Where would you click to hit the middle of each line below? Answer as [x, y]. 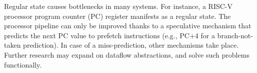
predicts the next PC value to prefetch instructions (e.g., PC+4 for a [109, 35]
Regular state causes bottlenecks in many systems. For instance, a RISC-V [118, 6]
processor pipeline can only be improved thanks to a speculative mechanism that [128, 26]
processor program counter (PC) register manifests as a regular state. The [117, 16]
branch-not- [235, 35]
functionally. [23, 64]
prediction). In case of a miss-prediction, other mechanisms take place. [131, 45]
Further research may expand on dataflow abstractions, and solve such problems [127, 54]
